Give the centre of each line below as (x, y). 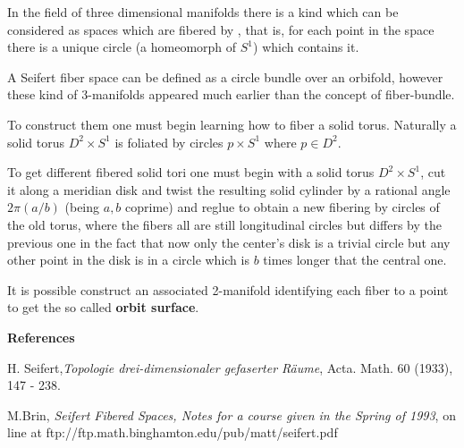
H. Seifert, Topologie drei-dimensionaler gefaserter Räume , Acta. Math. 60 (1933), (230, 367)
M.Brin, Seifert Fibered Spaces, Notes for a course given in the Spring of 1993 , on (232, 414)
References (41, 337)
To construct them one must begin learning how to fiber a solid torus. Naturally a (232, 124)
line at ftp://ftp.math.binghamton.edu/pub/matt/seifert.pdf (173, 432)
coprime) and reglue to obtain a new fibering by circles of (283, 207)
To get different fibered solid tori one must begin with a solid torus (191, 172)
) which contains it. (306, 47)
